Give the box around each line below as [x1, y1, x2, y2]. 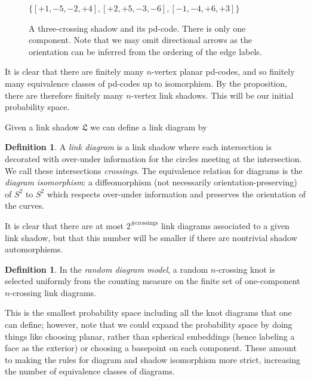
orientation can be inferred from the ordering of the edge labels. [29, 45, 262, 57]
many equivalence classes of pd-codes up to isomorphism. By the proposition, [5, 77, 287, 89]
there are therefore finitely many [5, 89, 124, 101]
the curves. [5, 199, 45, 212]
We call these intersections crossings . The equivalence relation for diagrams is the [5, 164, 303, 176]
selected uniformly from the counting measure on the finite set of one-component [5, 275, 300, 287]
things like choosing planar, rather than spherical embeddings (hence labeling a [5, 330, 295, 342]
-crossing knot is [215, 263, 275, 275]
